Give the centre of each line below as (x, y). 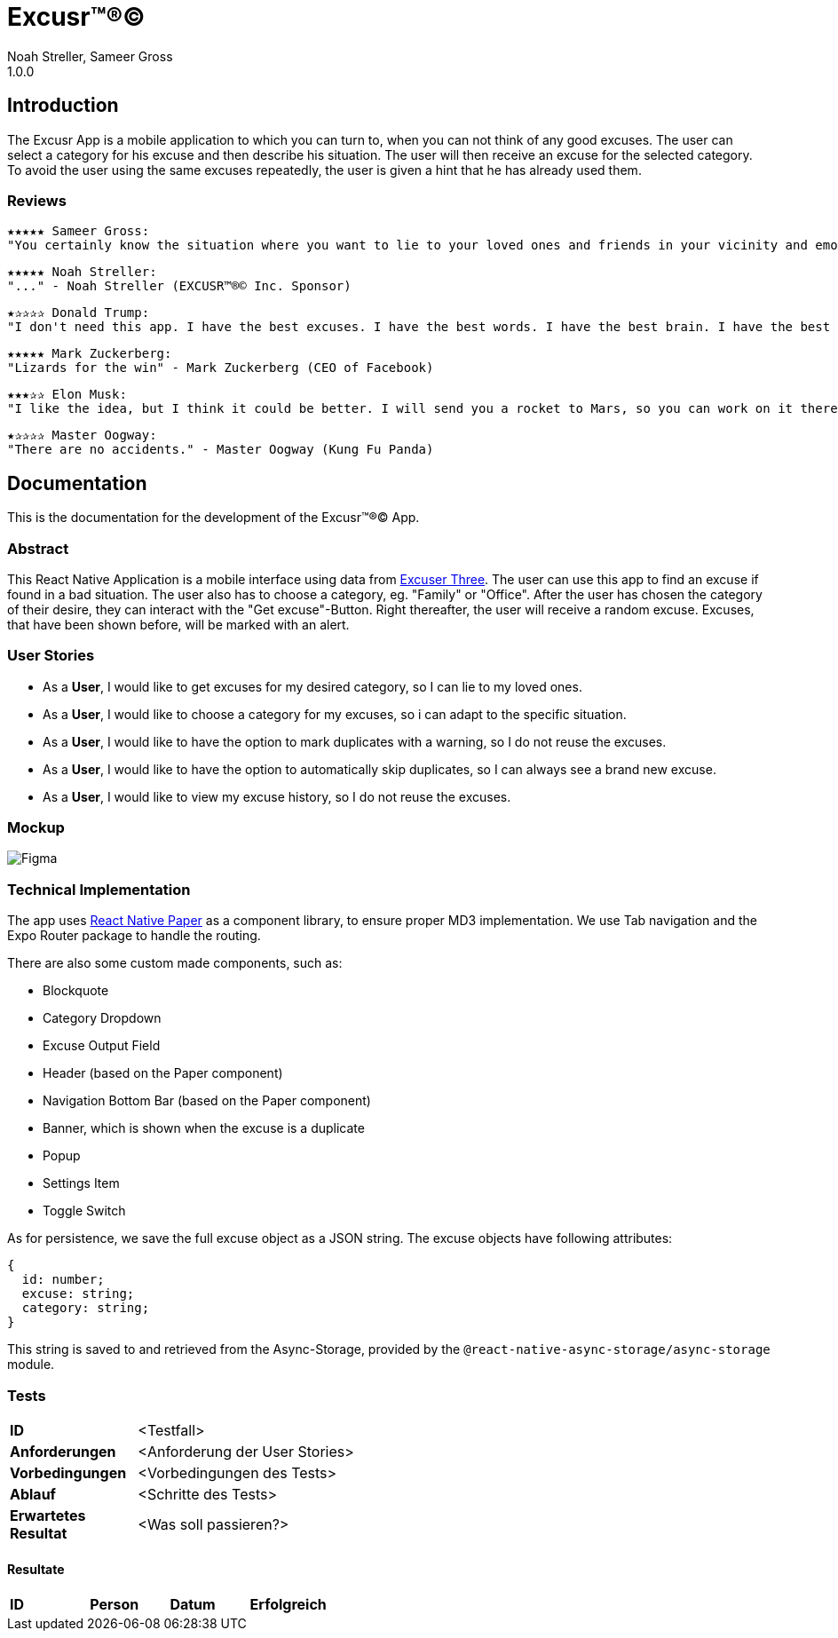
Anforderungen (63, 1451)
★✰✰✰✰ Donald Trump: (79, 313)
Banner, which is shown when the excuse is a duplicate (204, 1128)
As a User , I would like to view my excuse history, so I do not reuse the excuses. (277, 796)
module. (31, 1365)
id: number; (63, 1280)
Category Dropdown (102, 1018)
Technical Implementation (99, 889)
